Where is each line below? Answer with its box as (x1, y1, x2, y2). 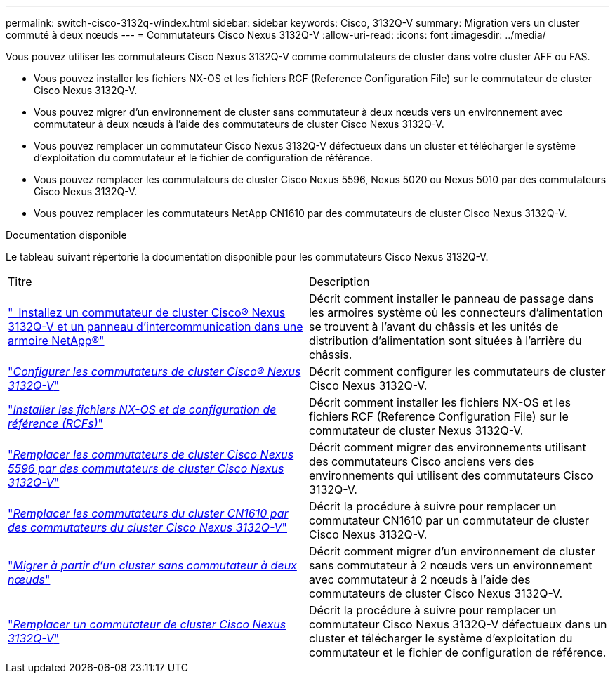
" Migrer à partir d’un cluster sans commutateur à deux (8, 558, 297, 572)
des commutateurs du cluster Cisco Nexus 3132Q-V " (8, 520, 288, 534)
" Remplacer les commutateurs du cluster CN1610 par (8, 506, 289, 520)
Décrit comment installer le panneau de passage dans (309, 291, 594, 305)
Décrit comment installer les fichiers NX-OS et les (309, 395, 571, 409)
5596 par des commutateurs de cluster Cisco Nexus (8, 461, 284, 475)
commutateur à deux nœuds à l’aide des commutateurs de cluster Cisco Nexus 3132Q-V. (34, 118, 444, 130)
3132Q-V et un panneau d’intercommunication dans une (8, 319, 303, 334)
